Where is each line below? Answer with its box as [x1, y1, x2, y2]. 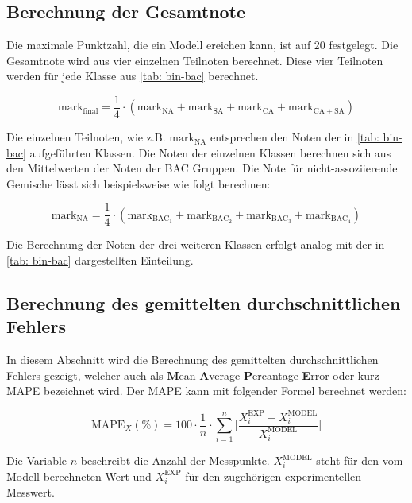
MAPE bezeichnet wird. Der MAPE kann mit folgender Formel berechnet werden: [6, 382, 406, 399]
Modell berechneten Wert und [6, 467, 152, 484]
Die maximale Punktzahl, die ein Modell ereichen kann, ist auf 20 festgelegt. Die [6, 37, 399, 53]
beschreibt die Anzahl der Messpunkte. [80, 452, 270, 469]
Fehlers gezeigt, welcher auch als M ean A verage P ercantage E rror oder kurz [6, 366, 379, 383]
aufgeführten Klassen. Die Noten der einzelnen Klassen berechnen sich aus [29, 144, 391, 161]
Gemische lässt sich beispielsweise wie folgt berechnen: [6, 175, 271, 192]
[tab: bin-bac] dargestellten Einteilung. [6, 252, 194, 269]
